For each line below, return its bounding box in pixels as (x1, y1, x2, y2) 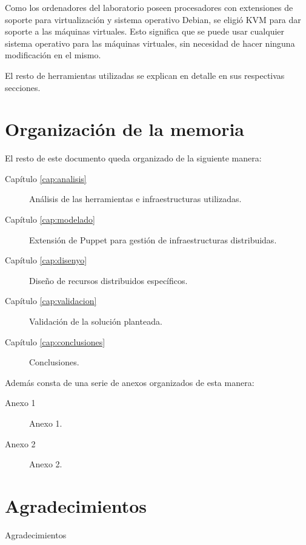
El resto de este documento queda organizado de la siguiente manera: (5, 152, 262, 164)
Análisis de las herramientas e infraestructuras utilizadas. (29, 192, 242, 205)
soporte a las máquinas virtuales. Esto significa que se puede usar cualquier (5, 25, 285, 38)
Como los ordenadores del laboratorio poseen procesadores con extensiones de (5, 1, 293, 13)
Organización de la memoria (5, 117, 244, 141)
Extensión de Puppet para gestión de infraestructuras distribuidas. (29, 233, 277, 246)
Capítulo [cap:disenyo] (5, 254, 87, 266)
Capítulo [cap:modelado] (5, 213, 95, 226)
